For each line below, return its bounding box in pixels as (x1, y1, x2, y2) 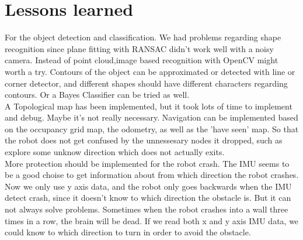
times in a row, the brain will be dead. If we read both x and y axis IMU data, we (5, 214, 299, 227)
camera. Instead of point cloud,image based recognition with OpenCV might (5, 54, 278, 66)
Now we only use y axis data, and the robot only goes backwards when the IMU (5, 180, 292, 192)
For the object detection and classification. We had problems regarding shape (5, 31, 281, 43)
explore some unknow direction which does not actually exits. (5, 146, 225, 158)
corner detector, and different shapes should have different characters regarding (5, 77, 288, 89)
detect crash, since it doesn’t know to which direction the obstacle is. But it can (5, 191, 291, 204)
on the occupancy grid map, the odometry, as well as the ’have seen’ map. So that (5, 122, 299, 135)
